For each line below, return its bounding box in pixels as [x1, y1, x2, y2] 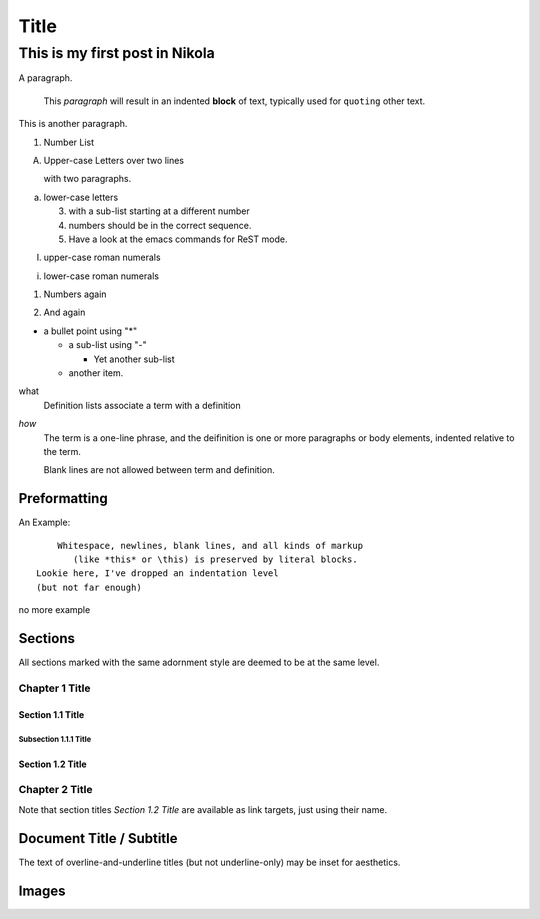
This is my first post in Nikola [18, 44, 215, 62]
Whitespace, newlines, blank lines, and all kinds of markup [56, 540, 364, 551]
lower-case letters [43, 191, 119, 203]
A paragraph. [18, 72, 73, 84]
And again [43, 306, 86, 319]
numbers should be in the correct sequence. [68, 219, 252, 231]
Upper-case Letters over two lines [43, 154, 185, 166]
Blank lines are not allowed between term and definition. [43, 464, 275, 476]
